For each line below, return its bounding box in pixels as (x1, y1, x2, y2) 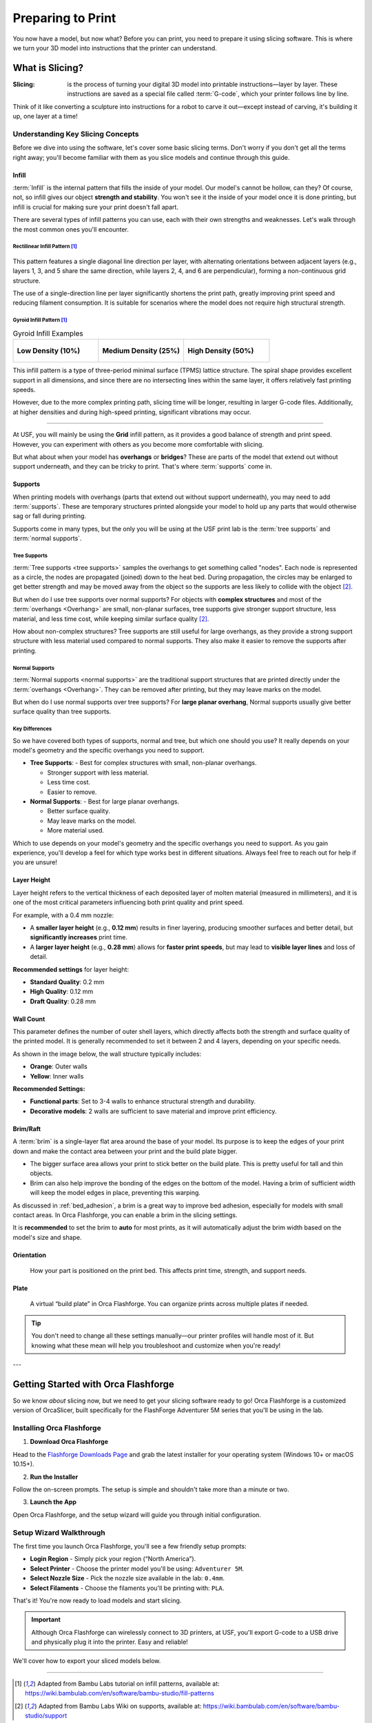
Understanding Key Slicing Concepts (12, 129, 139, 139)
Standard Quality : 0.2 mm (30, 977, 105, 986)
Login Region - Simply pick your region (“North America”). (30, 1555, 196, 1563)
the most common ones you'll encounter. (12, 225, 129, 234)
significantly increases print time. (30, 933, 127, 941)
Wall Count (12, 1015, 45, 1023)
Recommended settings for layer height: (12, 965, 130, 973)
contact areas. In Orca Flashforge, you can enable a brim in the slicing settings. (12, 1210, 238, 1219)
